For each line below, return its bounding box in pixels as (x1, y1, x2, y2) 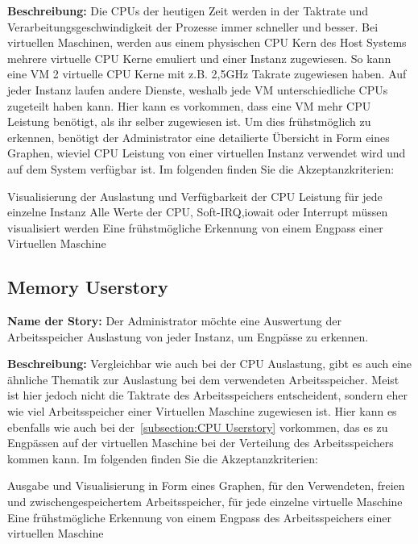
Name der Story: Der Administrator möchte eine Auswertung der (7, 312, 342, 329)
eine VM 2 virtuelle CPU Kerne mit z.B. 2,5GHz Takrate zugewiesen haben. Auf (7, 65, 407, 82)
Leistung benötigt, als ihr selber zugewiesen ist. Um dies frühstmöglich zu (7, 113, 371, 130)
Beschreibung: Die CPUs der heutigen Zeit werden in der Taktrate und (7, 2, 369, 19)
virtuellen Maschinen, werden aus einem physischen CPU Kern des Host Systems (7, 34, 407, 51)
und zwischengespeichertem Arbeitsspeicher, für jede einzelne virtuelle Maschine (7, 493, 403, 510)
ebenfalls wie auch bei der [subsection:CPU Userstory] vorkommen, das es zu (7, 418, 388, 435)
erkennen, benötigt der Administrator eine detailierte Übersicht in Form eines (7, 128, 390, 145)
